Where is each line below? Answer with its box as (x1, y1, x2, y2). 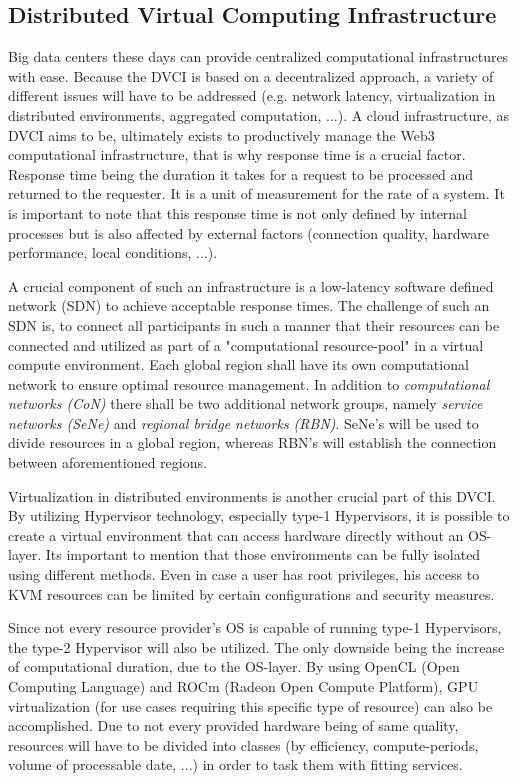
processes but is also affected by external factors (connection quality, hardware (8, 222, 489, 243)
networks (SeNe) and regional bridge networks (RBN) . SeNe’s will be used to (8, 412, 479, 433)
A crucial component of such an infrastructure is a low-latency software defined (8, 275, 494, 296)
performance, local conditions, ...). (8, 242, 218, 263)
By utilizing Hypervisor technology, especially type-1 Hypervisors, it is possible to (8, 505, 510, 526)
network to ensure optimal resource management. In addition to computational (8, 373, 490, 394)
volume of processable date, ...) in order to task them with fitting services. (8, 754, 463, 775)
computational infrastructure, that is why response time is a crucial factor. (8, 144, 466, 165)
